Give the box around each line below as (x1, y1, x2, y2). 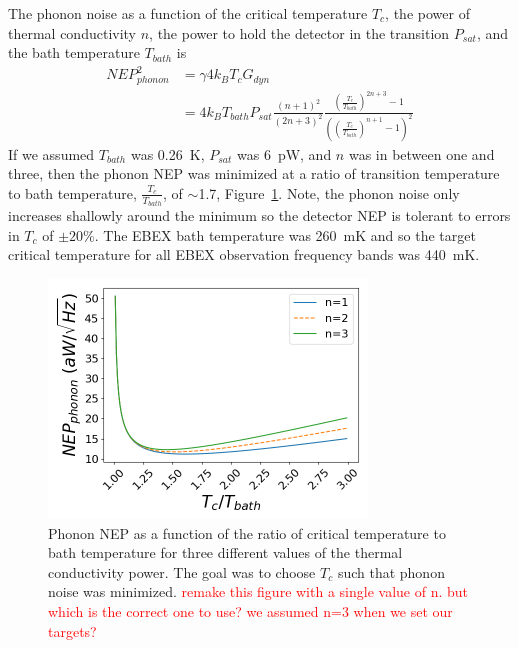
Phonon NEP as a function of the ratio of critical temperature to (48, 522, 446, 543)
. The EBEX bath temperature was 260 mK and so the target (94, 224, 476, 245)
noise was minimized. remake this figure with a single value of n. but (48, 581, 468, 602)
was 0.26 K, (130, 143, 205, 164)
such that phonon (337, 561, 445, 582)
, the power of (385, 3, 470, 23)
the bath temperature (8, 42, 140, 63)
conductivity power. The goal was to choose (48, 561, 316, 582)
